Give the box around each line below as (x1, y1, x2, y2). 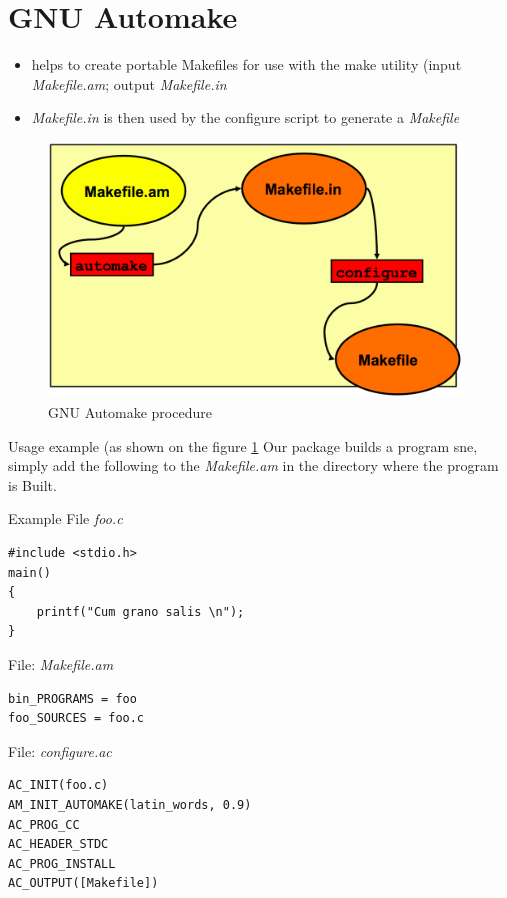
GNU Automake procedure (48, 402, 212, 423)
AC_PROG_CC (8, 817, 80, 832)
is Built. (8, 474, 57, 495)
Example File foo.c (8, 508, 123, 529)
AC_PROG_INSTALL (8, 856, 116, 871)
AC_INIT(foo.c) (8, 778, 109, 793)
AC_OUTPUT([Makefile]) (8, 876, 159, 891)
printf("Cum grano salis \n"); (36, 604, 245, 619)
